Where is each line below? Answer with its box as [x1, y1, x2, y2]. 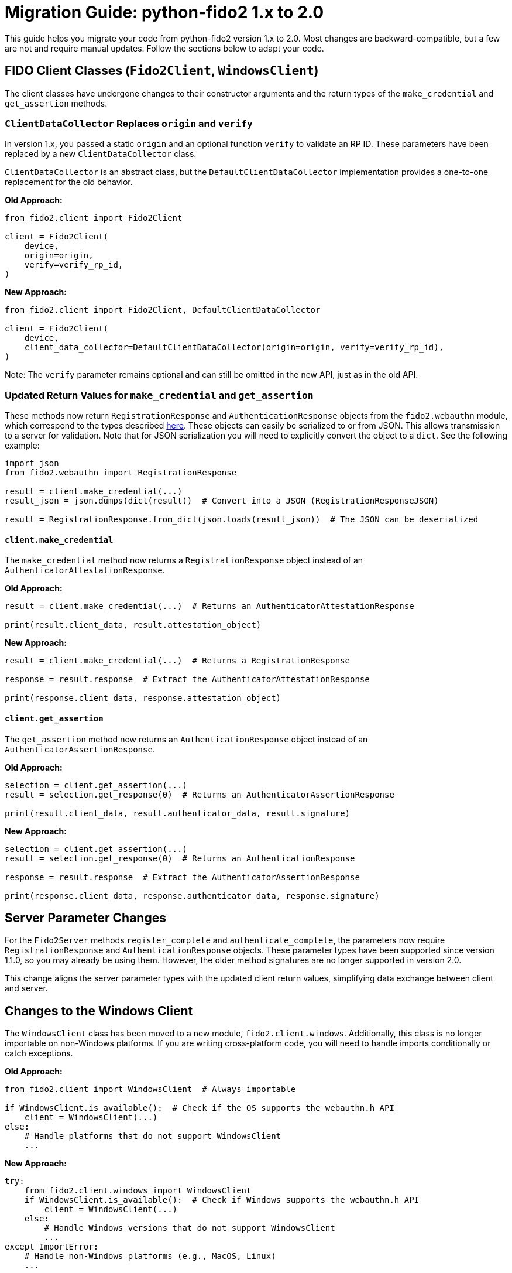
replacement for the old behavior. [5, 177, 133, 187]
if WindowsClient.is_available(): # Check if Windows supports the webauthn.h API [24, 1195, 420, 1205]
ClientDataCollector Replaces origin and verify [5, 117, 253, 129]
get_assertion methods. [5, 98, 108, 108]
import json [5, 458, 59, 468]
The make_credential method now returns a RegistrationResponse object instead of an [5, 555, 363, 566]
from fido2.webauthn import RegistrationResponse [5, 468, 237, 478]
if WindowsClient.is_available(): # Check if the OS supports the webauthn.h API [5, 1103, 394, 1113]
